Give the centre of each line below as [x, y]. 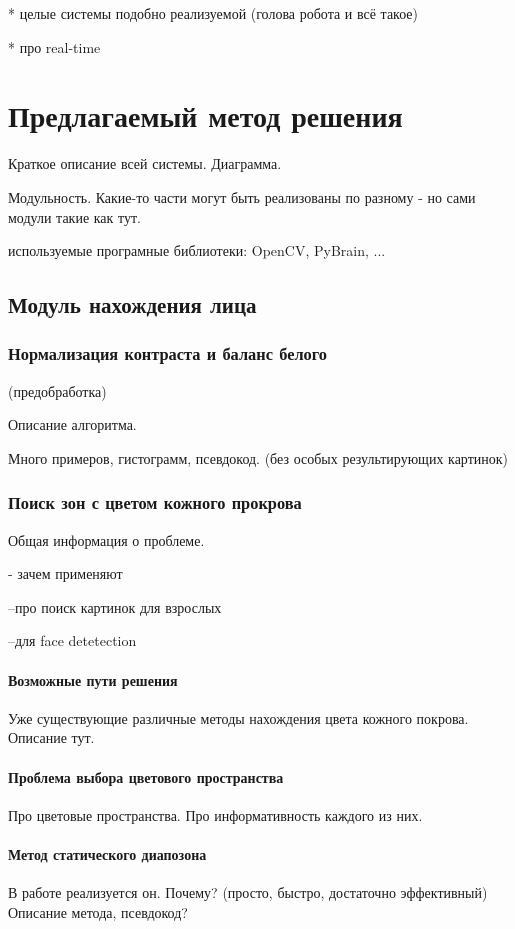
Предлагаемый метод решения [205, 115]
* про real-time [54, 46]
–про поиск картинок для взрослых [115, 606]
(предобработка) [57, 390]
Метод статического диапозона [107, 854]
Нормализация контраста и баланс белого [167, 353]
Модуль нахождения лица [132, 304]
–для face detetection [72, 640]
